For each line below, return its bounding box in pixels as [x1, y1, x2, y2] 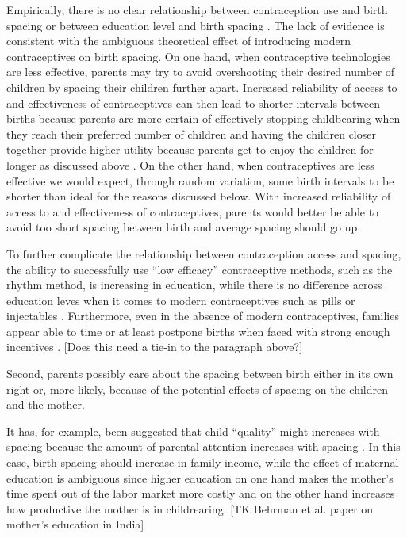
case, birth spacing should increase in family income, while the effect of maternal [6, 454, 399, 471]
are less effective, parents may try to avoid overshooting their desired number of [6, 63, 395, 80]
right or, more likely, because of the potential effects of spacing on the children [6, 380, 389, 397]
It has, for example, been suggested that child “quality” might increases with [6, 422, 380, 439]
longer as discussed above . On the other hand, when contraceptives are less [6, 156, 374, 173]
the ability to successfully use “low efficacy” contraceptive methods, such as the [6, 261, 393, 277]
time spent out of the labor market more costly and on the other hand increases [6, 485, 395, 502]
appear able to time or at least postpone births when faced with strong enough [6, 322, 390, 339]
